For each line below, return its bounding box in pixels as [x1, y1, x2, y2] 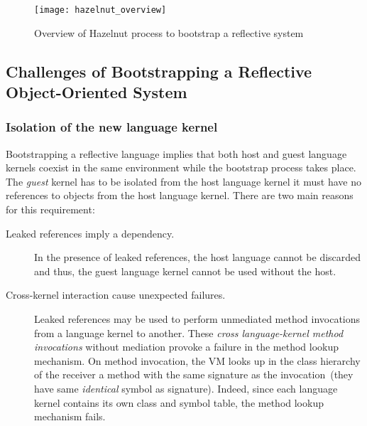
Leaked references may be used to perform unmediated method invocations [34, 311, 361, 326]
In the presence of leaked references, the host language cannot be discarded [34, 250, 361, 265]
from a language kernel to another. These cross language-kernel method [34, 325, 344, 340]
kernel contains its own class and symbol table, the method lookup [34, 395, 324, 410]
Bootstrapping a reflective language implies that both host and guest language [6, 146, 347, 161]
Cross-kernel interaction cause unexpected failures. [6, 287, 226, 302]
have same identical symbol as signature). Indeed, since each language [34, 380, 338, 395]
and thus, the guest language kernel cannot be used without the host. [34, 263, 336, 278]
